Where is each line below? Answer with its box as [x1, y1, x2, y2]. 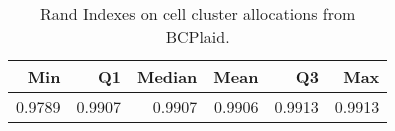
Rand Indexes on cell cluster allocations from [40, 2, 356, 25]
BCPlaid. [165, 25, 230, 48]
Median [136, 65, 198, 88]
